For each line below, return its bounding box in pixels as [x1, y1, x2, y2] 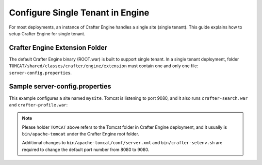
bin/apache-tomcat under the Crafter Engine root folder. [22, 131, 139, 137]
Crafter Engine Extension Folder [9, 44, 108, 52]
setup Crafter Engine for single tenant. [9, 30, 85, 36]
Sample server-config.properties [9, 82, 112, 90]
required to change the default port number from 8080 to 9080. [22, 147, 149, 152]
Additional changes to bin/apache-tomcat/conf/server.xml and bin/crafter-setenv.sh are [22, 140, 223, 146]
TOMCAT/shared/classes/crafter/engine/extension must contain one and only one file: [9, 63, 198, 69]
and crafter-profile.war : [9, 102, 68, 107]
